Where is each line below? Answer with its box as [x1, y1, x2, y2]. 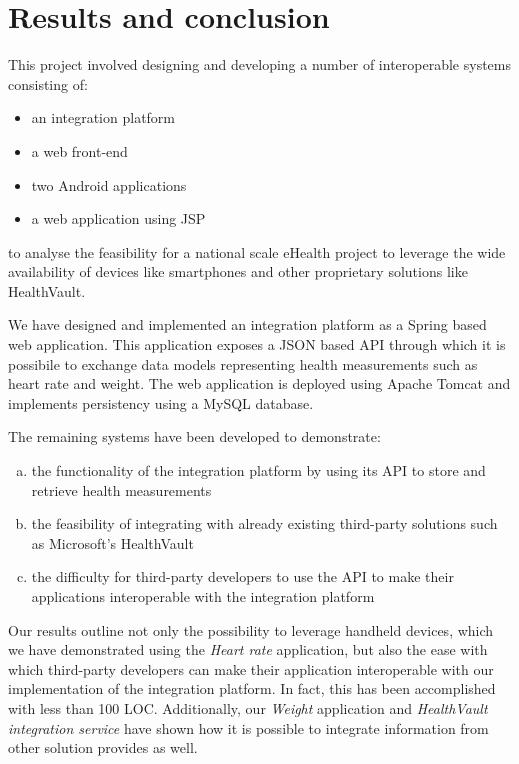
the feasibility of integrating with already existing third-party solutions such [31, 513, 498, 534]
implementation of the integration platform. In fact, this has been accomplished [8, 678, 496, 699]
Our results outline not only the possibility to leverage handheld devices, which [8, 619, 494, 640]
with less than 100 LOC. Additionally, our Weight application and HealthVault [8, 697, 488, 718]
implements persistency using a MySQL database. [8, 392, 314, 413]
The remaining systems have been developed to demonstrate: [8, 426, 381, 447]
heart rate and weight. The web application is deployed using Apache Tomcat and [8, 373, 511, 394]
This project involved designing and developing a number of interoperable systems [8, 54, 512, 75]
